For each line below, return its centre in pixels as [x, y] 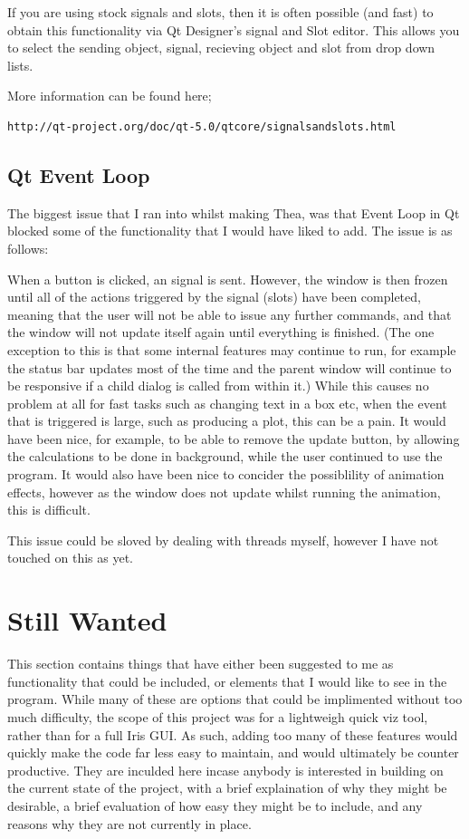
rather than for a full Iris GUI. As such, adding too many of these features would [233, 734]
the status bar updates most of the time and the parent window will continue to [230, 367]
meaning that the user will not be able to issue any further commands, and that [230, 314]
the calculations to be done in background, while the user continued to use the [225, 456]
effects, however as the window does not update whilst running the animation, [224, 492]
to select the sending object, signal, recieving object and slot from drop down [221, 48]
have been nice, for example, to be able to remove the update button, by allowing [234, 438]
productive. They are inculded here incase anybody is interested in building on [225, 770]
